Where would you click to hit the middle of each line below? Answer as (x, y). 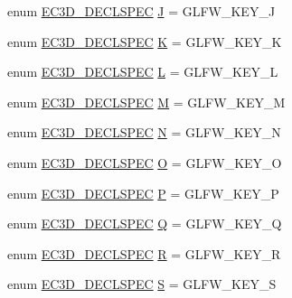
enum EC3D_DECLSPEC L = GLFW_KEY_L (143, 72)
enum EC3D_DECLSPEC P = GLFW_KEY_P (143, 193)
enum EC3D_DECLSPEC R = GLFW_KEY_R (144, 253)
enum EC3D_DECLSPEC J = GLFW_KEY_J (141, 11)
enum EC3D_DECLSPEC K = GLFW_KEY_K (145, 41)
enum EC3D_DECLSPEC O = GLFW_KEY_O (145, 162)
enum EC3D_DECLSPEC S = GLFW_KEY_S (142, 284)
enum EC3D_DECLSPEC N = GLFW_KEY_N (144, 132)
